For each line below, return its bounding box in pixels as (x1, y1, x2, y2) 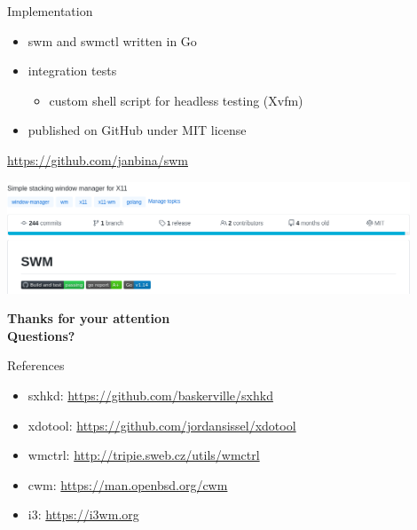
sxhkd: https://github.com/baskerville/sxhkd (28, 386, 273, 405)
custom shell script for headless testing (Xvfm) (49, 91, 303, 109)
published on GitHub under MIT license (28, 121, 247, 139)
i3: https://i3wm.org (28, 505, 139, 524)
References (7, 356, 65, 375)
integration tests (28, 61, 117, 80)
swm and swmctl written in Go (28, 31, 197, 50)
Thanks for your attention (7, 309, 170, 328)
